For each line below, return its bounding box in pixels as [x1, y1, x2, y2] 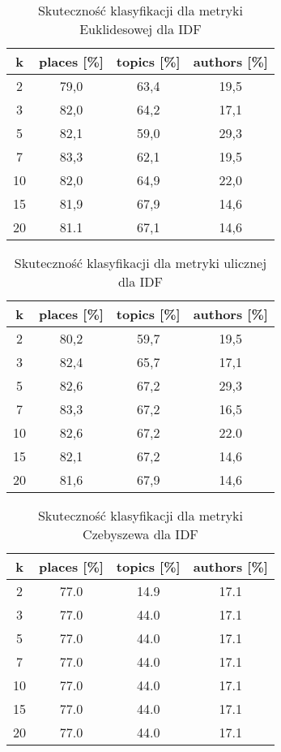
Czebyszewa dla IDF [83, 525, 198, 543]
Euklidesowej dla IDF [79, 19, 202, 38]
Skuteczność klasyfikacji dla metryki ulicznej [14, 253, 267, 272]
